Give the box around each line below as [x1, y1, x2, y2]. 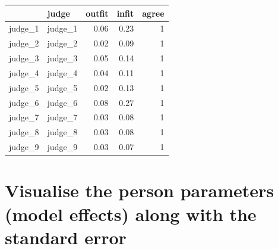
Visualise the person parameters [5, 178, 274, 203]
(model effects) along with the [5, 201, 257, 226]
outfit [86, 7, 109, 19]
